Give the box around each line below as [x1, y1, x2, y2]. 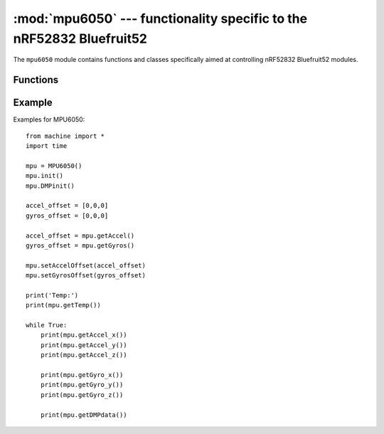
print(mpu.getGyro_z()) [40, 391, 124, 398]
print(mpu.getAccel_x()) [40, 331, 127, 339]
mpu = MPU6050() [26, 162, 82, 170]
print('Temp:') [26, 291, 79, 299]
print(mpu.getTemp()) [26, 301, 101, 309]
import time [26, 142, 68, 150]
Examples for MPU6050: [13, 115, 85, 124]
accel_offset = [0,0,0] [26, 201, 109, 210]
